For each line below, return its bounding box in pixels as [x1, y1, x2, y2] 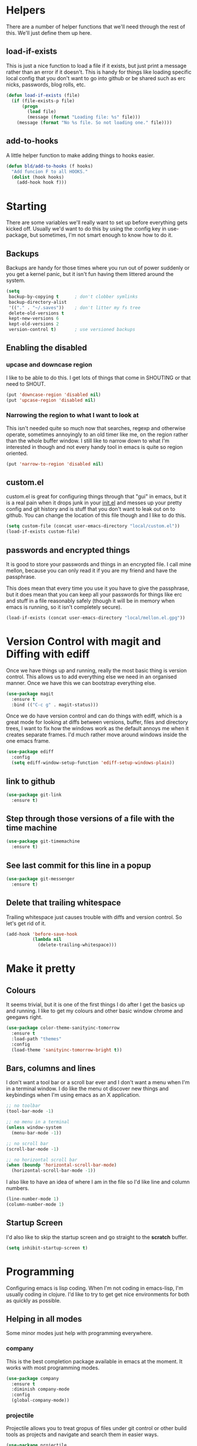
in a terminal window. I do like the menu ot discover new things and [6, 1085, 169, 1092]
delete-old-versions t [8, 310, 65, 316]
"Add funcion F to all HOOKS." [11, 169, 88, 175]
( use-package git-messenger [6, 876, 75, 882]
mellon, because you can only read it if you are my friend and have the [6, 567, 178, 574]
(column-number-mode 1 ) [6, 1202, 65, 1208]
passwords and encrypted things [6, 545, 131, 555]
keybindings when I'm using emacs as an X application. [6, 1091, 141, 1099]
